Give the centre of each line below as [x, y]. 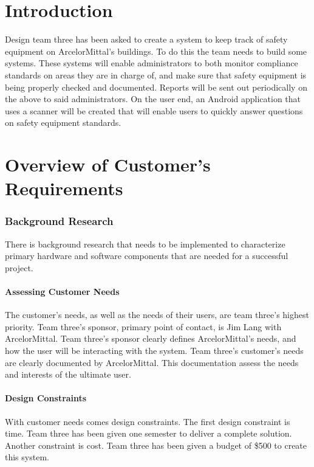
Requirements [64, 188]
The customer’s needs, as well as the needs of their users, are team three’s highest [157, 315]
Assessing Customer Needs [62, 292]
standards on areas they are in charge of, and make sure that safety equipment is [156, 74]
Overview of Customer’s [108, 164]
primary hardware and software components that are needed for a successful [147, 256]
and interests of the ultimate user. [68, 374]
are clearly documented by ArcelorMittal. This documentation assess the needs [152, 362]
